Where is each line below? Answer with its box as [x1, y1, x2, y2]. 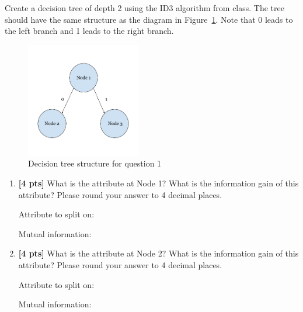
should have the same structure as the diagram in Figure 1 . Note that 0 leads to [5, 13, 293, 25]
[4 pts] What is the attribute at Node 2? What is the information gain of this [18, 247, 299, 259]
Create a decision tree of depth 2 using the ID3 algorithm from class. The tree [5, 2, 284, 13]
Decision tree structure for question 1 [28, 157, 162, 169]
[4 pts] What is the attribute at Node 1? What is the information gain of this [18, 176, 299, 189]
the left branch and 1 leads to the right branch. [5, 25, 174, 37]
